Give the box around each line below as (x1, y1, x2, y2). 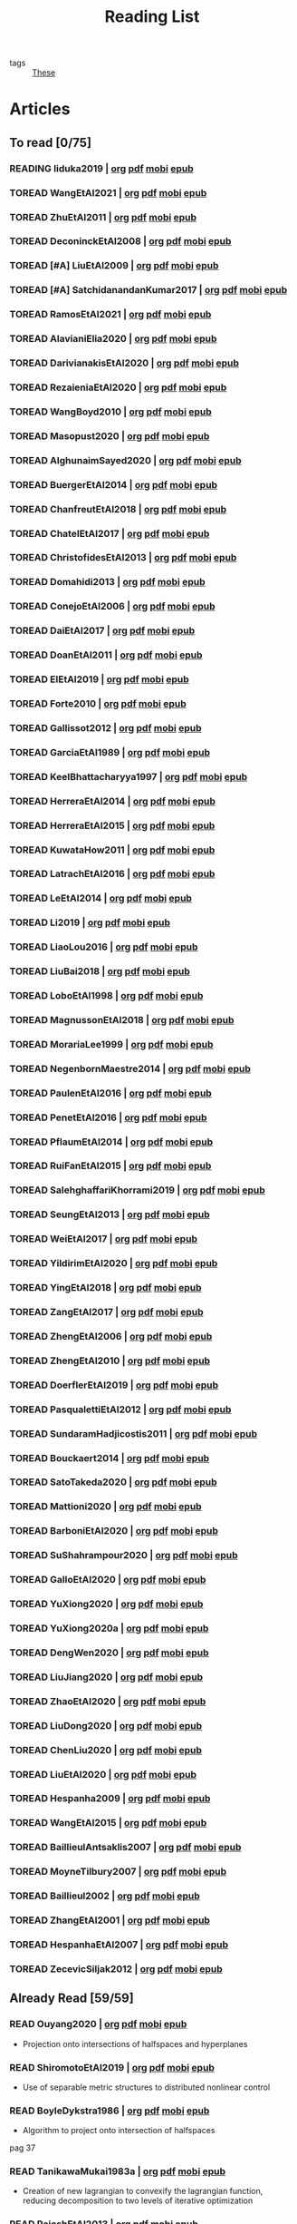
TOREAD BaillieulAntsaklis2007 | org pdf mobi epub (9, 1841, 242, 1854)
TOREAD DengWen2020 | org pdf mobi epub (9, 1646, 209, 1659)
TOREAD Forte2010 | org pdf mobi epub (9, 697, 187, 709)
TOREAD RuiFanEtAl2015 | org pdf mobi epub (9, 1159, 212, 1172)
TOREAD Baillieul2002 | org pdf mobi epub (9, 1889, 201, 1902)
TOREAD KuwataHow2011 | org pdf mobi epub (9, 844, 216, 856)
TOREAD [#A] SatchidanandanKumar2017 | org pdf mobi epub (9, 284, 288, 297)
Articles (9, 99, 71, 120)
